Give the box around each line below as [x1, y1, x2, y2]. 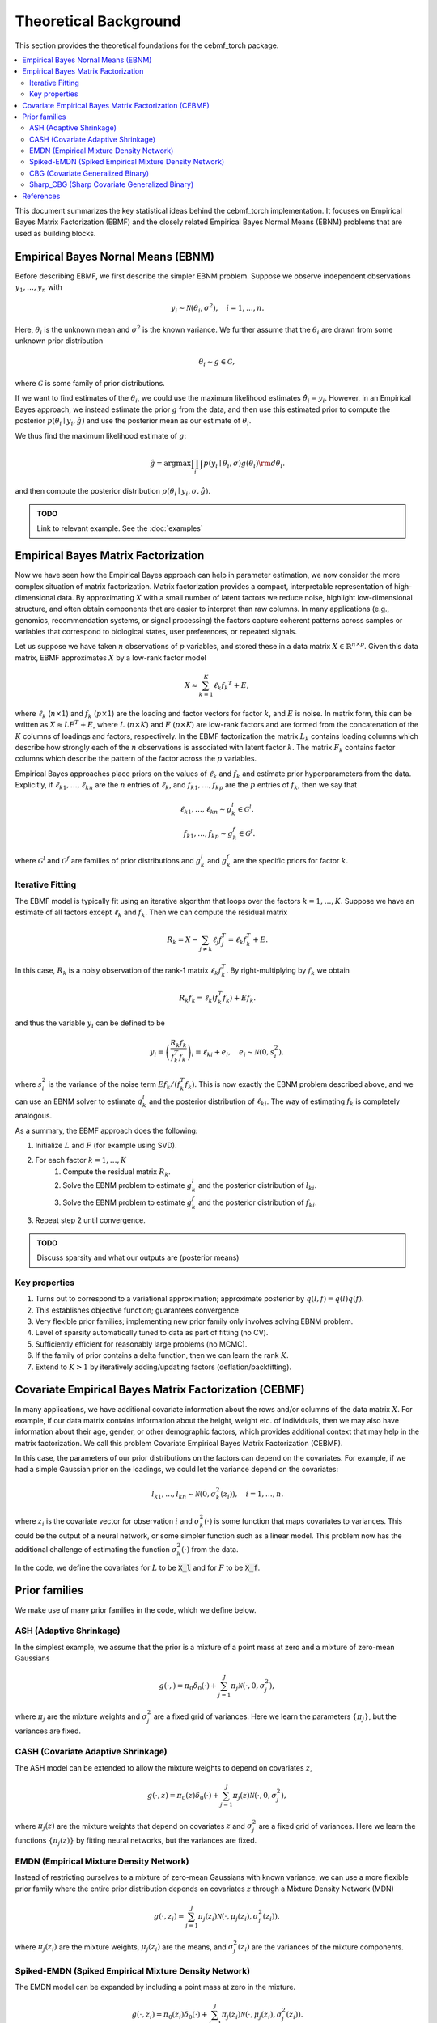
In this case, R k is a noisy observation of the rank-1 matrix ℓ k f [15, 965, 222, 977]
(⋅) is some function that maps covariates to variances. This [203, 1516, 403, 1525]
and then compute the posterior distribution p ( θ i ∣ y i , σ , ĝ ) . [15, 486, 210, 498]
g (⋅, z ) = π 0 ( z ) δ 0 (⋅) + [146, 1791, 219, 1802]
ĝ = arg [150, 458, 176, 468]
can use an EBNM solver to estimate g [15, 1096, 143, 1106]
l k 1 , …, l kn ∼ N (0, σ [151, 1489, 217, 1500]
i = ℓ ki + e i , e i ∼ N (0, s [191, 1048, 275, 1058]
